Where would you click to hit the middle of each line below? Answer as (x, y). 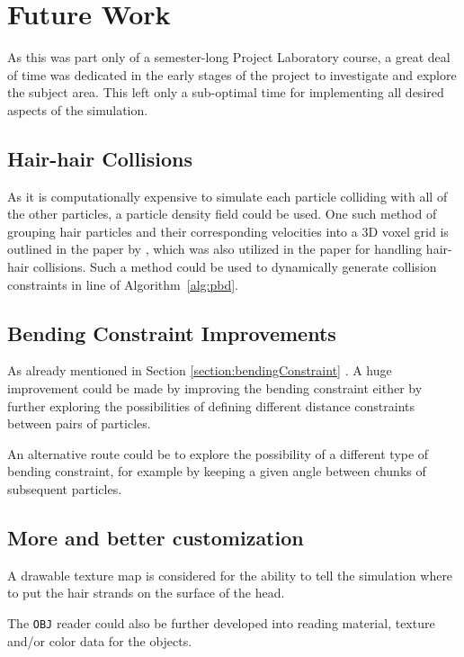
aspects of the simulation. (78, 109)
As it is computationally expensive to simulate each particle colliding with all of (228, 196)
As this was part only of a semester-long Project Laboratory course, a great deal (229, 57)
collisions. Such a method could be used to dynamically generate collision (235, 267)
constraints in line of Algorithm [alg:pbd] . (123, 284)
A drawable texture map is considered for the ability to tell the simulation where (230, 575)
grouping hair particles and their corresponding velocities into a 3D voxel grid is (228, 231)
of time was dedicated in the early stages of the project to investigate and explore (232, 74)
